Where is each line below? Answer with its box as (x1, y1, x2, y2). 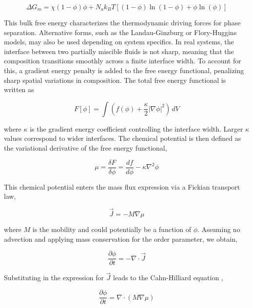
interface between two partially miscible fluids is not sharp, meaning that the (4, 46, 234, 56)
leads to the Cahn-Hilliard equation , (113, 272, 223, 283)
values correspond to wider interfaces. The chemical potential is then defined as (4, 133, 241, 143)
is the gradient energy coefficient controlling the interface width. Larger (30, 123, 243, 134)
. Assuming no (197, 224, 240, 234)
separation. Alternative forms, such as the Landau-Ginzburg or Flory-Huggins (4, 27, 237, 37)
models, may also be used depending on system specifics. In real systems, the (4, 37, 234, 47)
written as (4, 84, 34, 95)
